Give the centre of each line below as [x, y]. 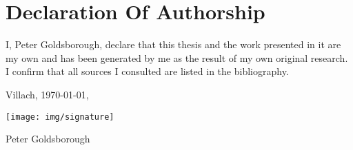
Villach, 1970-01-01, [47, 94]
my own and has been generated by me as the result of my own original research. [177, 57]
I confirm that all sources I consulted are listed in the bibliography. [147, 71]
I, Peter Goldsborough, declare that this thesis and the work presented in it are [173, 44]
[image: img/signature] [60, 117]
